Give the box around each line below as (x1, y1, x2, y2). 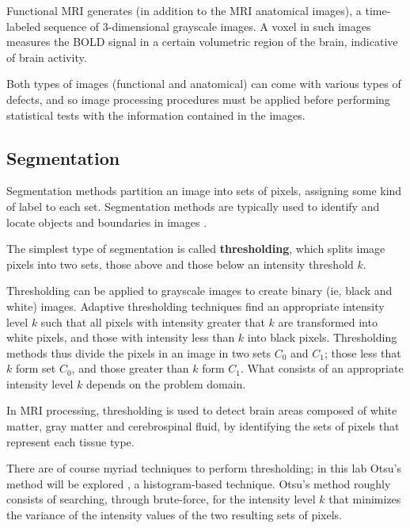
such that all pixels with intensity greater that (40, 313, 265, 330)
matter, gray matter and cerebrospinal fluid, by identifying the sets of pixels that (6, 418, 400, 434)
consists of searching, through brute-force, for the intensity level (6, 491, 316, 507)
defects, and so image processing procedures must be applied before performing (6, 90, 390, 107)
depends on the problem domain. (86, 375, 246, 392)
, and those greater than (71, 360, 189, 377)
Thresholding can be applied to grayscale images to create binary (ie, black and (6, 282, 393, 299)
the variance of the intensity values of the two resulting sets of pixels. (6, 507, 343, 523)
